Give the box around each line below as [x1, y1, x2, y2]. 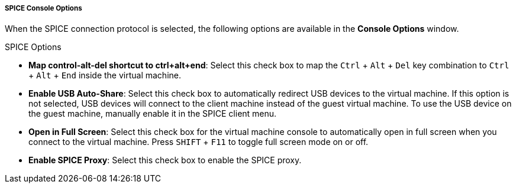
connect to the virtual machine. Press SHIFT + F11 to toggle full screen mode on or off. [28, 137, 369, 147]
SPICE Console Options [5, 4, 82, 12]
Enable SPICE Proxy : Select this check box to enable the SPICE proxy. [28, 155, 302, 166]
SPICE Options [5, 42, 62, 52]
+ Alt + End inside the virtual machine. [28, 70, 182, 81]
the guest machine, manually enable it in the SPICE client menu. [28, 108, 277, 119]
